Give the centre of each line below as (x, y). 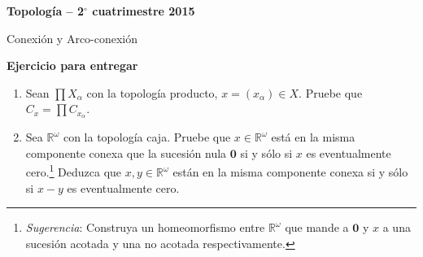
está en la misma (313, 137)
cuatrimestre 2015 (144, 11)
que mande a (317, 227)
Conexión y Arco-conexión (72, 38)
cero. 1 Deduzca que (74, 171)
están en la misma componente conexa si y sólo (290, 172)
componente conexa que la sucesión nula (126, 152)
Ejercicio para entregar (72, 65)
